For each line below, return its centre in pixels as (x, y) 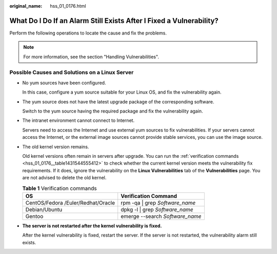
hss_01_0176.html (68, 6)
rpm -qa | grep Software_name (158, 203)
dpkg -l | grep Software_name (157, 209)
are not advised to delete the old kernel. (64, 178)
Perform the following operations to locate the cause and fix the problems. (88, 33)
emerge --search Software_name (161, 216)
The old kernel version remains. (56, 147)
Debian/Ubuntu (44, 209)
